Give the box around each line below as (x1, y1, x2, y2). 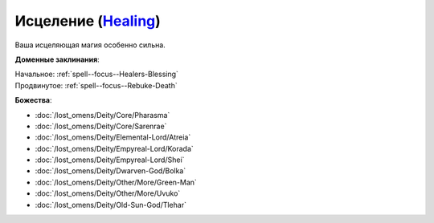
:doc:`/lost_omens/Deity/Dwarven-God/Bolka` (35, 166, 186, 176)
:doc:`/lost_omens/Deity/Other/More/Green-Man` (35, 177, 197, 187)
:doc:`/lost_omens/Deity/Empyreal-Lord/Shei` (35, 155, 185, 164)
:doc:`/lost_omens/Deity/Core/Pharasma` (35, 110, 170, 120)
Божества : (14, 95, 52, 105)
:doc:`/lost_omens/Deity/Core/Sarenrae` (35, 121, 167, 131)
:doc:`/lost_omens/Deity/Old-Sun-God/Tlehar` (35, 200, 186, 209)
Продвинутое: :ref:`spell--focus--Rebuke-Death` (14, 80, 178, 90)
